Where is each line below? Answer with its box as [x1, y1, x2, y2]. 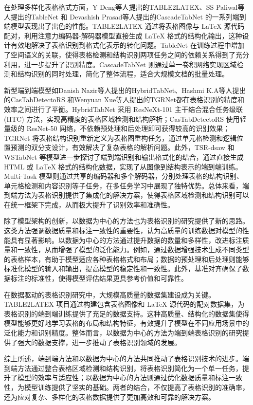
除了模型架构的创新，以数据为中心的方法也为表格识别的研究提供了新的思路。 [4, 216, 249, 226]
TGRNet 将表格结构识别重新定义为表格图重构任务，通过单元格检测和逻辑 [4, 132, 237, 143]
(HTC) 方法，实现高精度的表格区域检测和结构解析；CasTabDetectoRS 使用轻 [4, 113, 247, 124]
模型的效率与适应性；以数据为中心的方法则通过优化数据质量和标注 [17, 372, 229, 383]
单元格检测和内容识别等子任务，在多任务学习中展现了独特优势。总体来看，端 [4, 180, 249, 190]
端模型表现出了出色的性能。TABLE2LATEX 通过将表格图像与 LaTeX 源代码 [4, 21, 245, 31]
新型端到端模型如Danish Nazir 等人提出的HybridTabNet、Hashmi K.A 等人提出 [4, 85, 246, 95]
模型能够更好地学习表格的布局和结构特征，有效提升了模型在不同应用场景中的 [4, 318, 249, 328]
